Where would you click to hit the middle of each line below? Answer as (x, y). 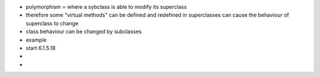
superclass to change (52, 23)
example (36, 40)
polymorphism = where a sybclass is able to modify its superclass (106, 7)
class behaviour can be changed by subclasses (84, 32)
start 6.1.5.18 (41, 48)
